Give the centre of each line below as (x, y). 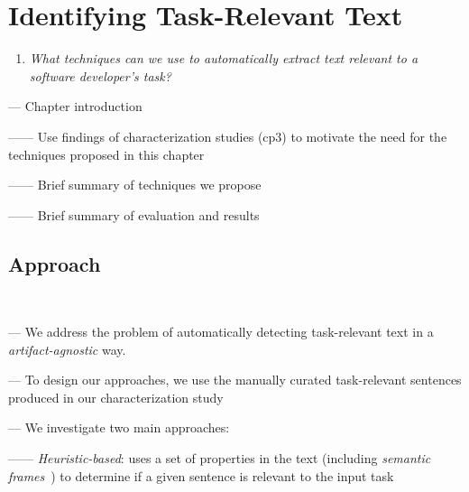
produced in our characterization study (116, 397)
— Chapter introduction (75, 106)
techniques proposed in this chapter (106, 154)
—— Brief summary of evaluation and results (134, 214)
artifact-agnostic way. (67, 349)
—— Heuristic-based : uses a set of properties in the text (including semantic (220, 458)
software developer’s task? (100, 75)
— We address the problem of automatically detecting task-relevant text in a (221, 332)
